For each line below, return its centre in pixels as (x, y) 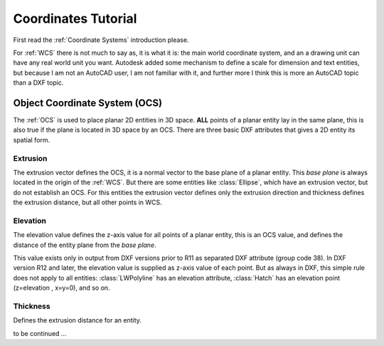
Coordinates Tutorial (75, 19)
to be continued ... (40, 333)
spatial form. (32, 140)
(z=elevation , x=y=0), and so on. (62, 288)
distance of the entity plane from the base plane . (85, 245)
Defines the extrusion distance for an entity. (78, 320)
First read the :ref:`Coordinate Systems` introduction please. (101, 40)
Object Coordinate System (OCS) (88, 103)
